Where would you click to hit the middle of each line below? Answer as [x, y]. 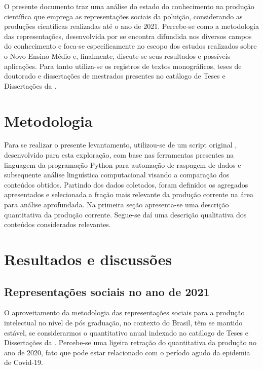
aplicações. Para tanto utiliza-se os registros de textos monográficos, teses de [123, 66]
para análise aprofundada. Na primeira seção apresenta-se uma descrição [117, 205]
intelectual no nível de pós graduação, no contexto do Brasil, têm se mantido [123, 322]
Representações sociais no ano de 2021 [107, 291]
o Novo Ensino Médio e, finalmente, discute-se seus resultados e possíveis [117, 56]
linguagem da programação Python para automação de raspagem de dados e [123, 164]
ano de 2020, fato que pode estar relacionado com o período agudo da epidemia [127, 352]
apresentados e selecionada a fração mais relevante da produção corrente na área [129, 194]
